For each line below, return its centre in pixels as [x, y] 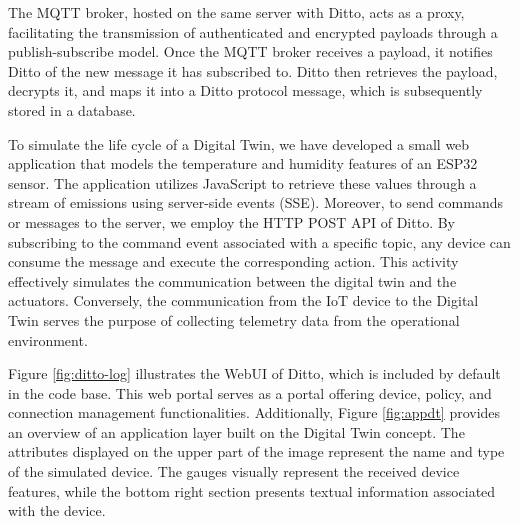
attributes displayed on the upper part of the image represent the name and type [256, 451]
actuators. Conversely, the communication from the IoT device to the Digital [243, 300]
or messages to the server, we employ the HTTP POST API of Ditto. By [231, 221]
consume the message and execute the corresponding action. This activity [233, 261]
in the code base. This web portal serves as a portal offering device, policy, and [250, 392]
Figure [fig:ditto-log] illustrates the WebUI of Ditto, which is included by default [254, 373]
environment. [48, 339]
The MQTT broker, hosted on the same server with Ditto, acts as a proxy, [236, 12]
